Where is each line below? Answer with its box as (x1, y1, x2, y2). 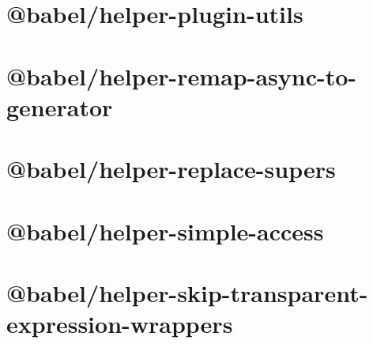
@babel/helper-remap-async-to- (6, 59, 357, 92)
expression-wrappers (6, 308, 233, 340)
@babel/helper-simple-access (6, 214, 324, 247)
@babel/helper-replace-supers (6, 153, 336, 185)
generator (6, 90, 113, 123)
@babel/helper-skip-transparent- (6, 276, 368, 308)
